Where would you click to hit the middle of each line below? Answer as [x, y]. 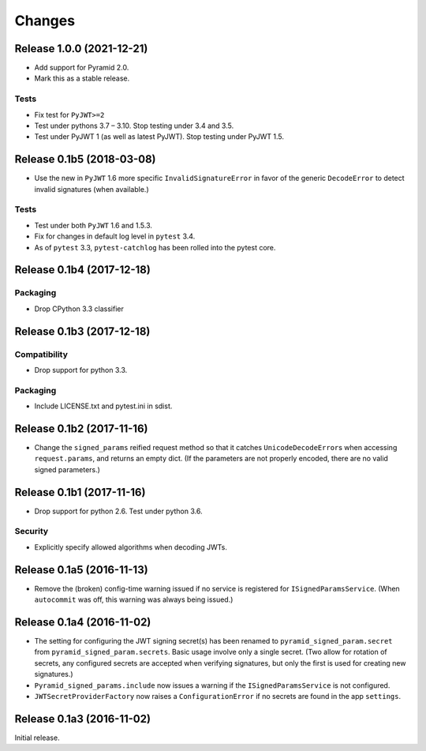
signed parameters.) [67, 469]
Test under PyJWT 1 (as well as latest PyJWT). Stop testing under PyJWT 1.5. [159, 137]
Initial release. [37, 738]
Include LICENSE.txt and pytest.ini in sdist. [103, 406]
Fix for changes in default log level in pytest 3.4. [115, 236]
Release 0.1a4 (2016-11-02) [83, 622]
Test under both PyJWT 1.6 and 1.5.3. [93, 225]
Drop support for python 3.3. [81, 370]
